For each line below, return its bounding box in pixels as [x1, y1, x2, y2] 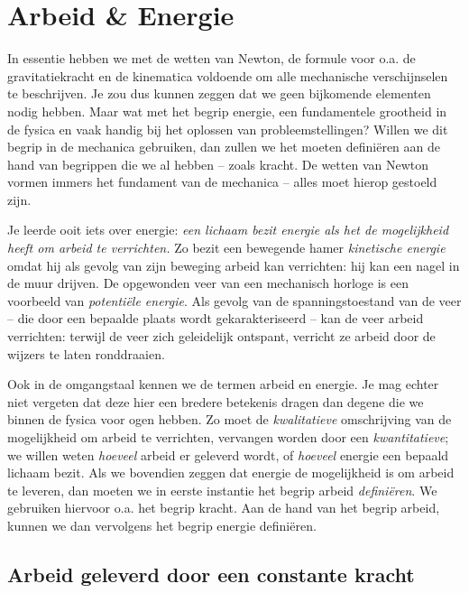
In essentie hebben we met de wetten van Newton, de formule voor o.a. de [7, 49, 416, 68]
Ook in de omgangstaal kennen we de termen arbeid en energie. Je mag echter [7, 375, 439, 394]
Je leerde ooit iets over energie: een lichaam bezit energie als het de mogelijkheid [7, 220, 449, 239]
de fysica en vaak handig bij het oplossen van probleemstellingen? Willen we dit [7, 119, 448, 138]
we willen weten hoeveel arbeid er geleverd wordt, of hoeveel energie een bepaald [7, 445, 449, 464]
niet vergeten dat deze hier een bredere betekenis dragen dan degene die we [7, 392, 424, 411]
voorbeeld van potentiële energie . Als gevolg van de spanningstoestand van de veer [7, 291, 462, 310]
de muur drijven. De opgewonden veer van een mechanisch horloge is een [7, 273, 409, 292]
